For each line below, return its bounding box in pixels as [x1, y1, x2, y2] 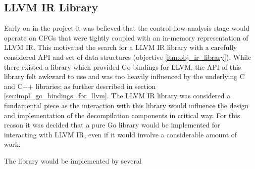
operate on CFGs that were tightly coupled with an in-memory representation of [4, 32, 249, 42]
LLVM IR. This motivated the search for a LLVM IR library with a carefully [4, 42, 237, 52]
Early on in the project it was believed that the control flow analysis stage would [4, 23, 250, 33]
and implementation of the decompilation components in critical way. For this [4, 110, 240, 120]
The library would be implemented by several [4, 155, 142, 166]
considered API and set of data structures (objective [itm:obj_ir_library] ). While [4, 51, 251, 62]
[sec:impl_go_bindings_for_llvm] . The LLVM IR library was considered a [4, 90, 231, 101]
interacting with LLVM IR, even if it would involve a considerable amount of [4, 129, 237, 139]
